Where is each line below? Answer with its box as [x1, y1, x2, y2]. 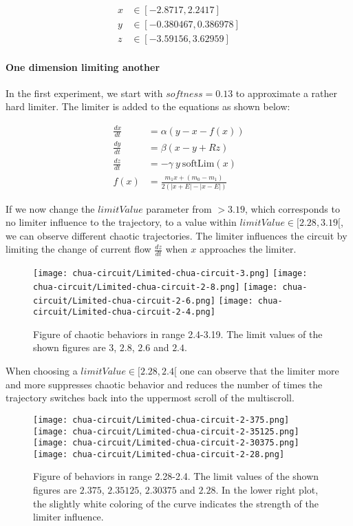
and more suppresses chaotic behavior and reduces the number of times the [6, 377, 323, 391]
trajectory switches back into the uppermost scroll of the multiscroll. [6, 390, 295, 405]
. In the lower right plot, [215, 483, 319, 497]
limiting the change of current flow [6, 242, 151, 256]
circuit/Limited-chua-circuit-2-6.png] [33, 295, 215, 306]
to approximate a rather [235, 85, 337, 100]
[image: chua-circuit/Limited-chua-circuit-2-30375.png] [33, 438, 299, 448]
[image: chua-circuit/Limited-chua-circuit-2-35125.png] [33, 426, 299, 436]
